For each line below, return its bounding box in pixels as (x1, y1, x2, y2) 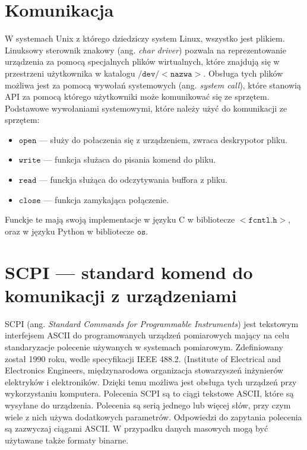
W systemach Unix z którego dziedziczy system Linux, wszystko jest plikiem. (5, 32, 285, 45)
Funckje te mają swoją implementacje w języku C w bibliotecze (5, 213, 235, 226)
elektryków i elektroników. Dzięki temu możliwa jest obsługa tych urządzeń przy (5, 375, 297, 388)
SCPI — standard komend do (5, 259, 253, 284)
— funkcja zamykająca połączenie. (43, 193, 169, 205)
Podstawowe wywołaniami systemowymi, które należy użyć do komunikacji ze (5, 102, 287, 114)
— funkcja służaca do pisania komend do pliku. (43, 153, 216, 166)
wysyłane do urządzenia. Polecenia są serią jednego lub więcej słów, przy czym (5, 398, 291, 411)
